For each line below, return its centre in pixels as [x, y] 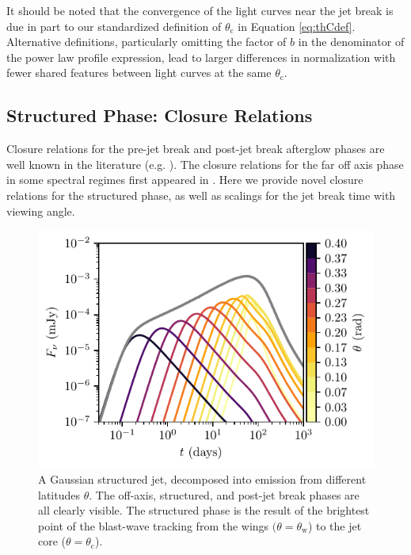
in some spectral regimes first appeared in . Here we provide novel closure [185, 180]
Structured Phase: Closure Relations [160, 115]
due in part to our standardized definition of [114, 26]
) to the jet [335, 525]
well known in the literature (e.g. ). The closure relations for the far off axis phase [205, 164]
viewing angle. [41, 211]
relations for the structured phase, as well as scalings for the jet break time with [201, 195]
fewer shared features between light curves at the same [139, 73]
